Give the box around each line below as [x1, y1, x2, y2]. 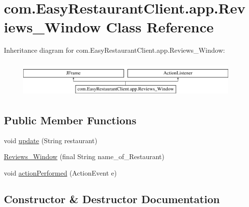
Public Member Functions [4, 112, 136, 127]
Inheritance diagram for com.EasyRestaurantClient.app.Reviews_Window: [4, 45, 225, 55]
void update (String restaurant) [4, 135, 98, 145]
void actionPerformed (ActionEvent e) [4, 167, 117, 177]
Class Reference [106, 17, 214, 37]
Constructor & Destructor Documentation [4, 191, 220, 206]
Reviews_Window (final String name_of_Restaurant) [4, 151, 164, 162]
